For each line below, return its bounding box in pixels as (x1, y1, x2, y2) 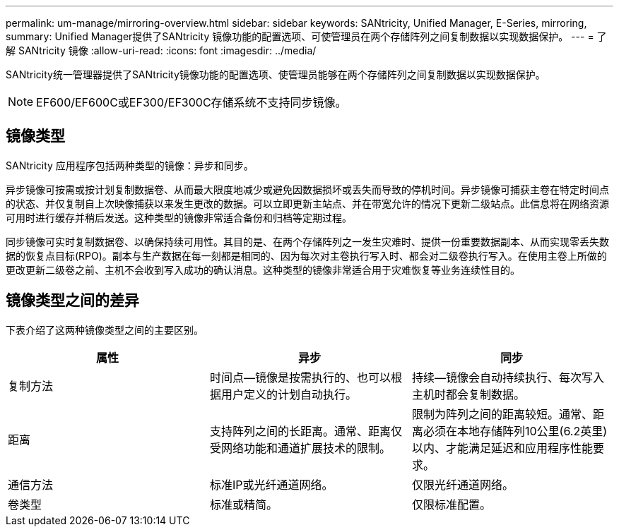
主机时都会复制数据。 (411, 387, 525, 401)
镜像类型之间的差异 (6, 291, 139, 310)
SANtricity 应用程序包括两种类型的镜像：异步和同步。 (6, 159, 254, 171)
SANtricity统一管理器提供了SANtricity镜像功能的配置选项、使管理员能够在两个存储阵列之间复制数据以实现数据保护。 (6, 68, 546, 80)
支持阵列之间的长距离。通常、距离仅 (209, 423, 402, 438)
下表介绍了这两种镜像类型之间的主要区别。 (6, 323, 204, 336)
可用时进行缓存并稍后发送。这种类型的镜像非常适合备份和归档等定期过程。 (6, 211, 352, 224)
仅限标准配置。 (411, 497, 491, 512)
